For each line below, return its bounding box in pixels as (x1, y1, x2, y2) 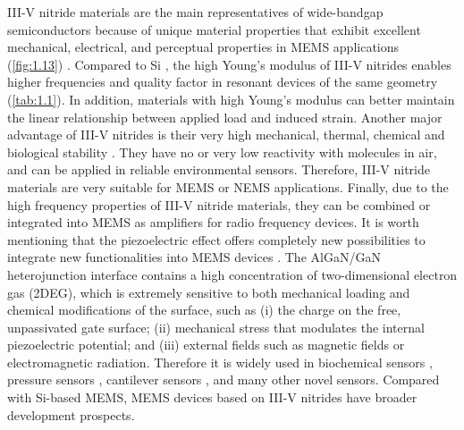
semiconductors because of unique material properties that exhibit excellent (7, 20, 421, 38)
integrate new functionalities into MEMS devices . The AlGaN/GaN (7, 248, 381, 266)
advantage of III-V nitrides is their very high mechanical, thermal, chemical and (7, 125, 445, 144)
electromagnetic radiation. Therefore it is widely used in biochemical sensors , (7, 352, 433, 371)
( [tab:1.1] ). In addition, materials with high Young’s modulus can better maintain (7, 89, 455, 108)
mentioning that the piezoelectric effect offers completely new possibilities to (7, 230, 426, 249)
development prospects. (7, 405, 135, 424)
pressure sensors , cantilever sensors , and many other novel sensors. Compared (7, 370, 440, 389)
